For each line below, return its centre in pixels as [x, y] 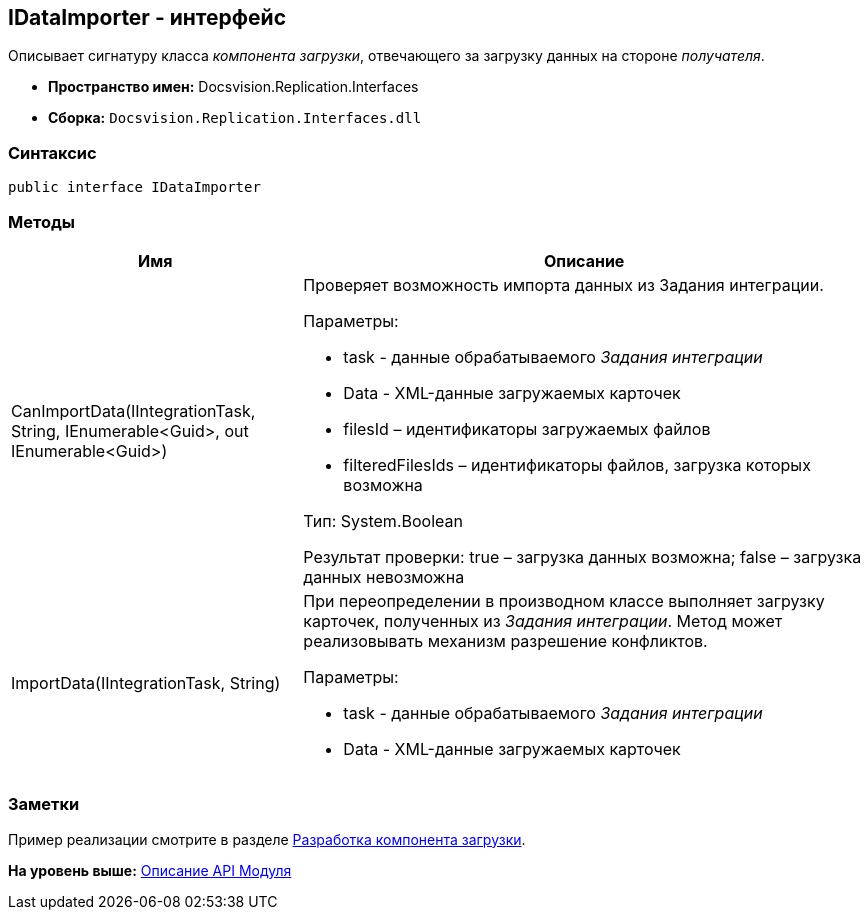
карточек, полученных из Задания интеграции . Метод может [543, 620]
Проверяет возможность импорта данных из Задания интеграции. [563, 284]
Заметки [44, 804]
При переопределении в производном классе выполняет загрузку [564, 600]
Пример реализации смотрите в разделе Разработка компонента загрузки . [267, 839]
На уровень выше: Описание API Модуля [150, 870]
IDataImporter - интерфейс [147, 17]
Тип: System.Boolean [383, 520]
